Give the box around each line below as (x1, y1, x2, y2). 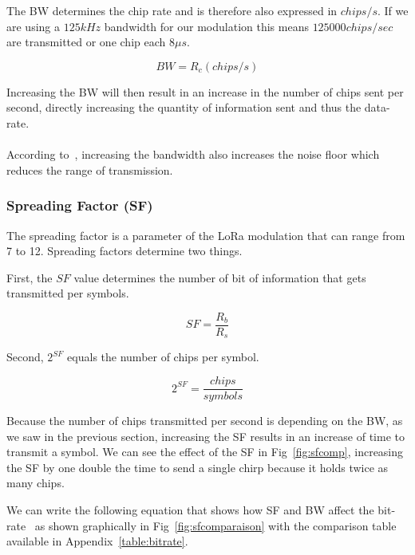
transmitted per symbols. (6, 285, 129, 301)
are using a (6, 18, 61, 34)
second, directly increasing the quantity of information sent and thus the (6, 99, 362, 116)
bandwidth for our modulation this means (104, 18, 309, 34)
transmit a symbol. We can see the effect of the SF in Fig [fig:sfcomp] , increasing (6, 443, 404, 460)
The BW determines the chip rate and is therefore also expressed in (6, 2, 338, 18)
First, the (6, 269, 53, 285)
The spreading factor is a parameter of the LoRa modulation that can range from (6, 226, 405, 243)
